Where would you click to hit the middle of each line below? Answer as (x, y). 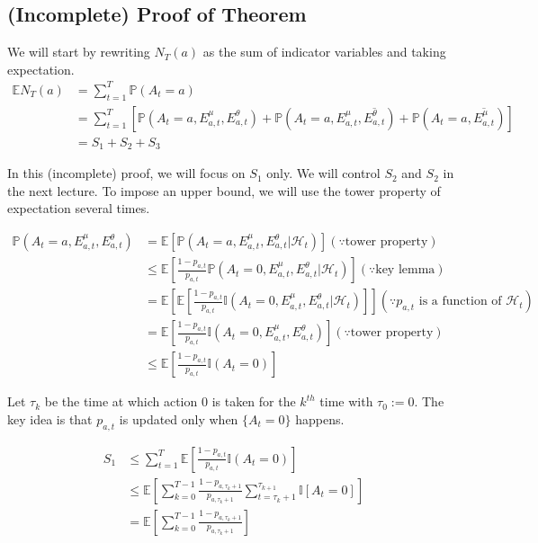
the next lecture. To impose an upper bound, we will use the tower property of (224, 190)
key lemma (405, 270)
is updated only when (179, 418)
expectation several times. (79, 208)
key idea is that (50, 418)
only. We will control (323, 173)
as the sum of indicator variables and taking (324, 52)
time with (346, 401)
